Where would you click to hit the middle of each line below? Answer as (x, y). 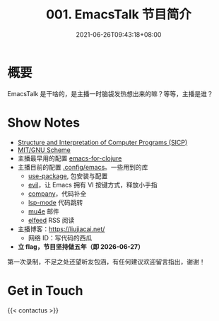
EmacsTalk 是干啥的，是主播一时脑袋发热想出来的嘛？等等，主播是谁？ (110, 93)
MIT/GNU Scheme (44, 150)
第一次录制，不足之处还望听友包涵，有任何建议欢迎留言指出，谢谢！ (106, 262)
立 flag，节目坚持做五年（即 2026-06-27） (81, 246)
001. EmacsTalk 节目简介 (119, 14)
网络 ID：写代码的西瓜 (60, 238)
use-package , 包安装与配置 (68, 176)
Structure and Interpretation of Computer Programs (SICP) (102, 142)
